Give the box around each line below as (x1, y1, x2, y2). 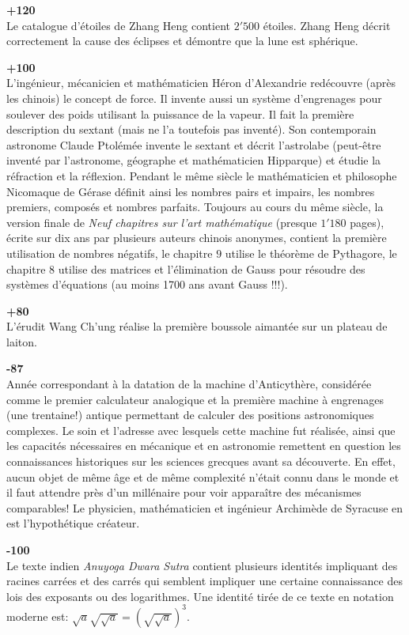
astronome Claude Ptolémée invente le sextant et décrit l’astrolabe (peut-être (6, 136, 381, 153)
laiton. (6, 333, 37, 350)
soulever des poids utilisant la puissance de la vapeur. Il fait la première (6, 105, 354, 122)
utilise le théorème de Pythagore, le (225, 244, 397, 261)
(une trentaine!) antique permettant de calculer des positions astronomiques (6, 406, 374, 423)
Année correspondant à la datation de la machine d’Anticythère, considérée (6, 376, 372, 392)
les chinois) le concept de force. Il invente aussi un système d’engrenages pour (6, 89, 382, 106)
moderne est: (6, 607, 69, 624)
